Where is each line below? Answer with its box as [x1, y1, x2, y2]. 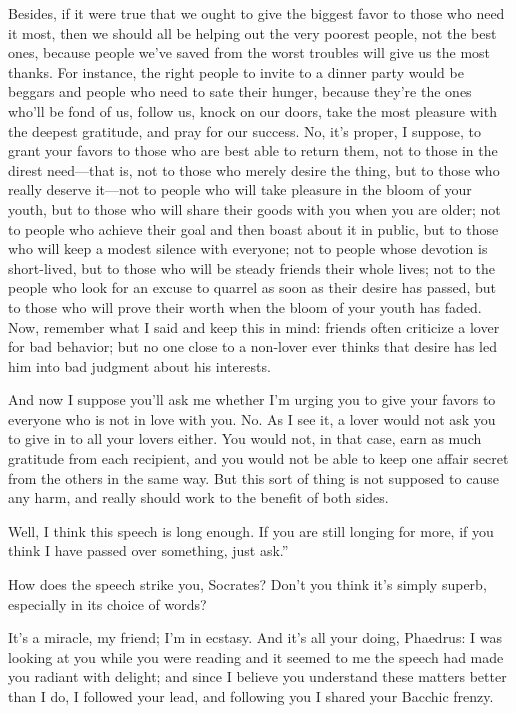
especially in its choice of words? [8, 593, 207, 614]
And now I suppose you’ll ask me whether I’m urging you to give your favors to [8, 389, 496, 410]
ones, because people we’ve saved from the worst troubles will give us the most [8, 42, 491, 63]
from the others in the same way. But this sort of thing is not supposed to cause [8, 467, 499, 488]
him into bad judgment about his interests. [8, 355, 271, 376]
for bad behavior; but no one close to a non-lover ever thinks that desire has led [8, 336, 497, 357]
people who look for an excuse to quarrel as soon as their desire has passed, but [8, 277, 497, 298]
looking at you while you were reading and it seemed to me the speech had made [8, 646, 504, 667]
